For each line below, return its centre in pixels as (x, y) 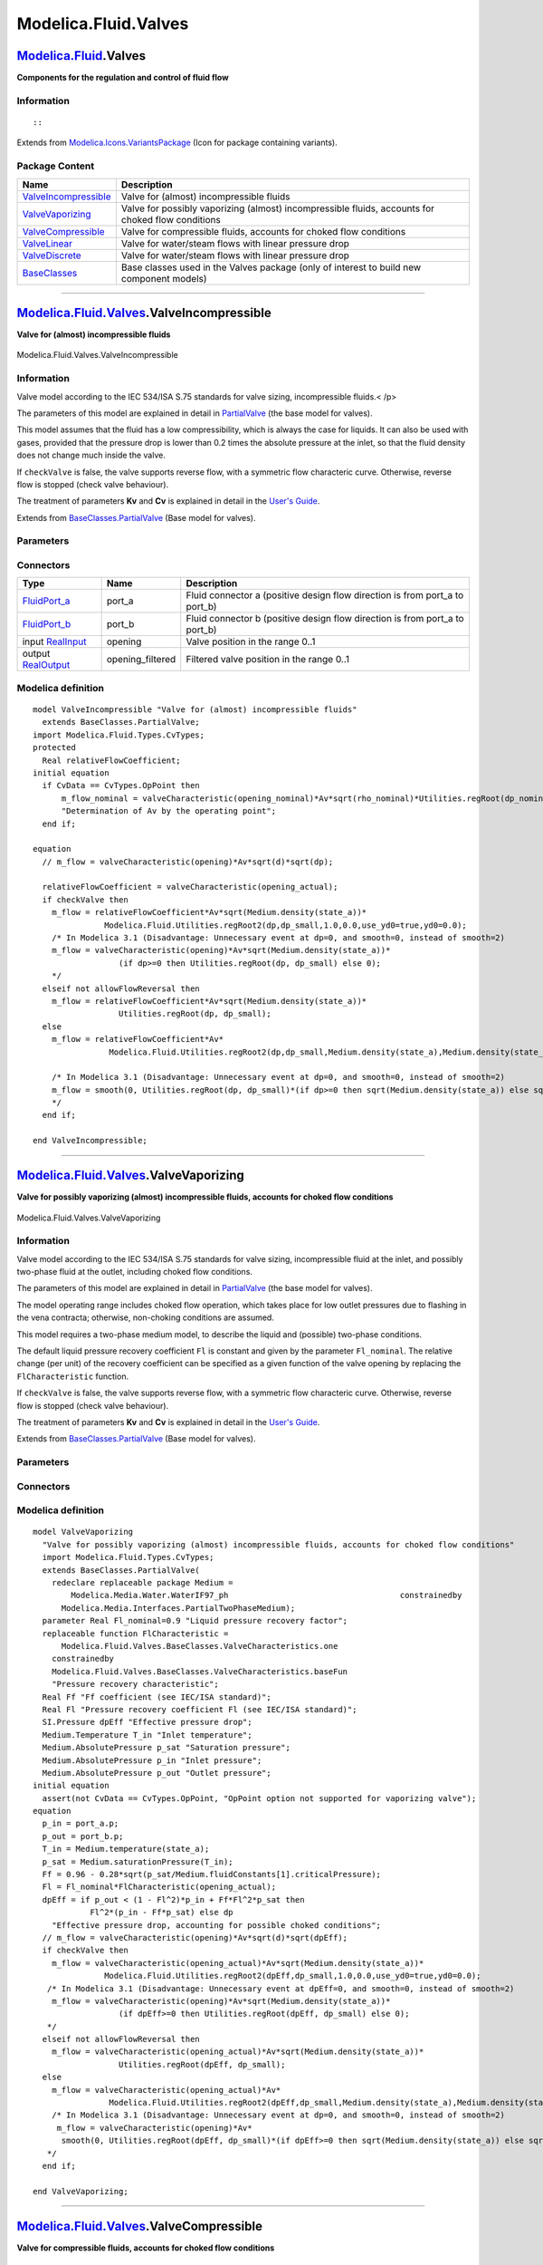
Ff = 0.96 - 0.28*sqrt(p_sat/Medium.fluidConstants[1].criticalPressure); (212, 1875)
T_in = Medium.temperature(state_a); (126, 1849)
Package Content (56, 166)
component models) (164, 278)
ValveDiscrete (52, 255)
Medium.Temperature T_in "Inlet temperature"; (147, 1735)
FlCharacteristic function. (73, 1376)
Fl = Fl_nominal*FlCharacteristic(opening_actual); (159, 1887)
